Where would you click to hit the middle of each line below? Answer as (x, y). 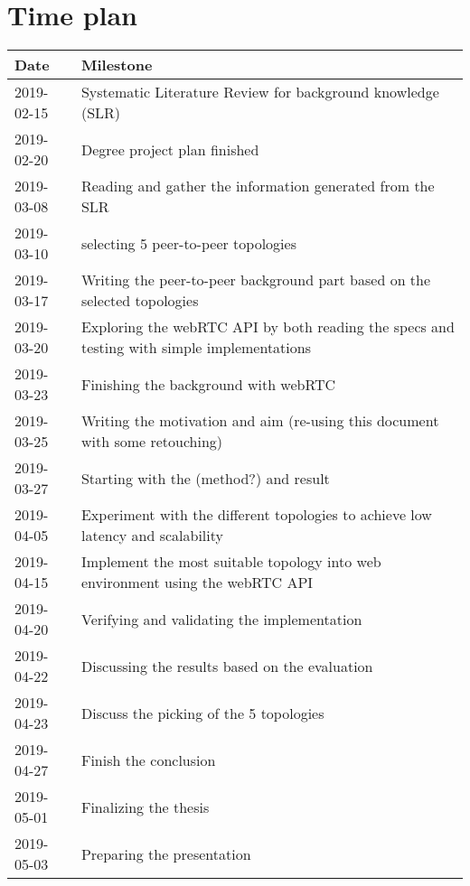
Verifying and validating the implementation (221, 619)
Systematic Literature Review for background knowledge (260, 92)
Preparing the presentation (166, 853)
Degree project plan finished (170, 149)
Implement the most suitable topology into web (231, 562)
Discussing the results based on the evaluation (227, 666)
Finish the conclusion (148, 760)
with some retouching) (152, 442)
